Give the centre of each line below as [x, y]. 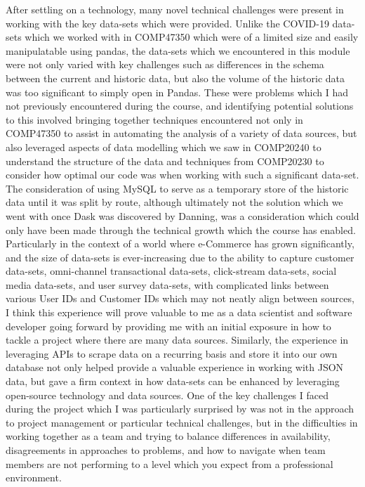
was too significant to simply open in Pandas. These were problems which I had [177, 92]
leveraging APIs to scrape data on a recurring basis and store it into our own [172, 353]
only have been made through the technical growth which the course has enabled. [181, 229]
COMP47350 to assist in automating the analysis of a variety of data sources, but [181, 133]
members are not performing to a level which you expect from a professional [170, 463]
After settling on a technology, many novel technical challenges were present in [175, 9]
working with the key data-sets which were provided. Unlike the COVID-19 [167, 23]
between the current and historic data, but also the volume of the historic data [175, 78]
